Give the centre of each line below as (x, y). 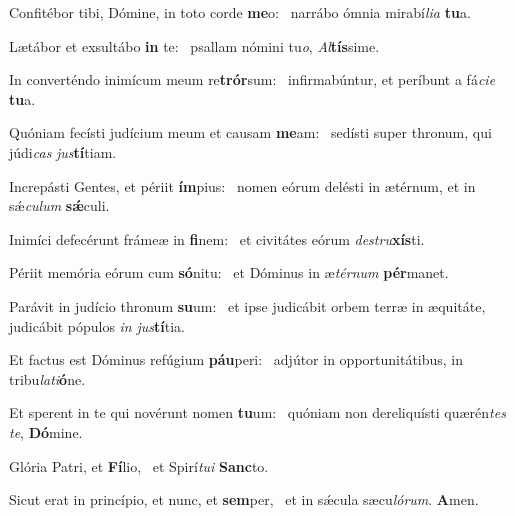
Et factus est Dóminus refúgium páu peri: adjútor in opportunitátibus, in (236, 359)
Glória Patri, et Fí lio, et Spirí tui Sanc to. (139, 465)
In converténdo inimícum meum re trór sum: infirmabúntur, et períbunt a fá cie (252, 79)
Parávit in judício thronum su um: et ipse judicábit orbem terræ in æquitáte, (247, 305)
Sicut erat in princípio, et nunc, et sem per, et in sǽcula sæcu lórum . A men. (244, 499)
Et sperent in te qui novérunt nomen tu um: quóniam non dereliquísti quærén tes (257, 412)
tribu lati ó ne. (47, 378)
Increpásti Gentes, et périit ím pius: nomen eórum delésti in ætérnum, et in (242, 185)
